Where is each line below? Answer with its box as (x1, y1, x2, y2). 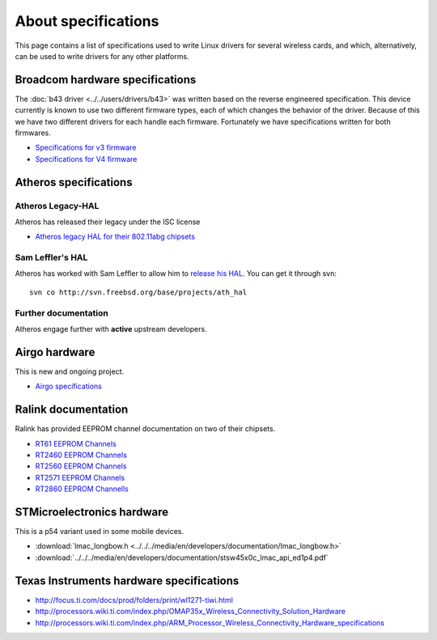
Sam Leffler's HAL (15, 252, 88, 263)
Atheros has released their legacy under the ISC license (15, 217, 201, 227)
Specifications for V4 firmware (35, 154, 138, 163)
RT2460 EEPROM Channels (35, 450, 127, 460)
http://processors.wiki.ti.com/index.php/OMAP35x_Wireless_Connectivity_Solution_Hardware (35, 607, 346, 617)
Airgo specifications (35, 381, 103, 392)
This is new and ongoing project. (15, 367, 125, 376)
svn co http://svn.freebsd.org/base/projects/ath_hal (29, 287, 247, 297)
